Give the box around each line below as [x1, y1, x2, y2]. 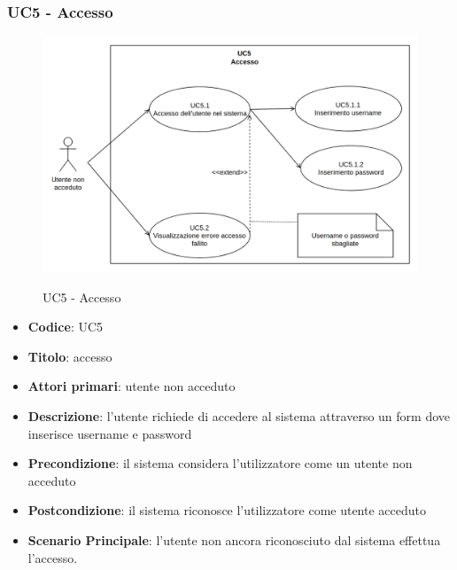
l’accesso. [27, 548, 78, 566]
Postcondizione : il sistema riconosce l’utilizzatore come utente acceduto [27, 501, 426, 519]
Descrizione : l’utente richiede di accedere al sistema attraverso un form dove [27, 407, 451, 426]
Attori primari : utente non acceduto [27, 377, 236, 395]
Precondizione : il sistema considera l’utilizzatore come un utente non [27, 454, 413, 472]
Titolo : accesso [27, 347, 112, 365]
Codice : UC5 [27, 317, 104, 336]
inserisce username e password [27, 424, 192, 442]
